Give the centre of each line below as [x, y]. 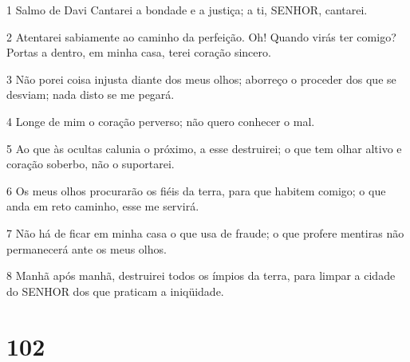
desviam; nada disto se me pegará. [91, 94]
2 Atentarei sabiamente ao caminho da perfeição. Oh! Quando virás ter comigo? [201, 36]
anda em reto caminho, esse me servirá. [103, 206]
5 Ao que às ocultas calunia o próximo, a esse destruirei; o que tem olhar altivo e [204, 148]
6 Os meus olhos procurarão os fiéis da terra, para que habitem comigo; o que [196, 190]
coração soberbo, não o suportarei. [91, 164]
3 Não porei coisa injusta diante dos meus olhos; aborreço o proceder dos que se [201, 79]
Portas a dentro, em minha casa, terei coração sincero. [139, 52]
